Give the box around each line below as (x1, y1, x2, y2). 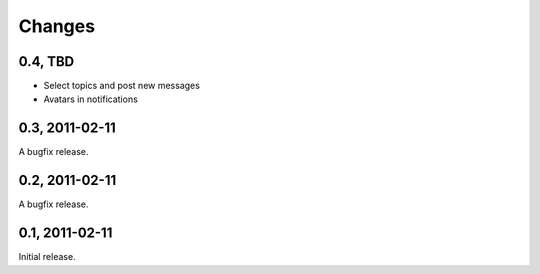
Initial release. (18, 251, 76, 263)
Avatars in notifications (43, 93, 139, 105)
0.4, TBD (18, 53, 75, 70)
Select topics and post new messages (43, 80, 200, 92)
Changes (18, 15, 95, 37)
